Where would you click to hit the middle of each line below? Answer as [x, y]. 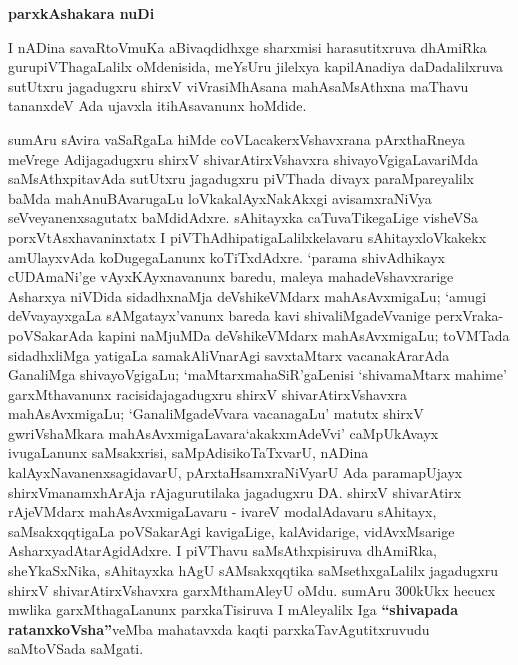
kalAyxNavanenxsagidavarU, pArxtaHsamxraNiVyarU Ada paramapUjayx [235, 472]
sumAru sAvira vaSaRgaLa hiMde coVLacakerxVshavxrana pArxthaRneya [237, 138]
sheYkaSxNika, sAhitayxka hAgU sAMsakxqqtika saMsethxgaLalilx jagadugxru [253, 570]
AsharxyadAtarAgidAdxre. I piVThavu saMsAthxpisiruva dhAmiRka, [222, 550]
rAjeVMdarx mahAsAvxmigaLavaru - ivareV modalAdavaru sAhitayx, [222, 511]
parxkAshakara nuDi [81, 13]
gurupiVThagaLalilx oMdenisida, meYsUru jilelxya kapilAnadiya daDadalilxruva [256, 66]
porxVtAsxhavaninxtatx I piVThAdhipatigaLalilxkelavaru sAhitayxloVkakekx [247, 236]
